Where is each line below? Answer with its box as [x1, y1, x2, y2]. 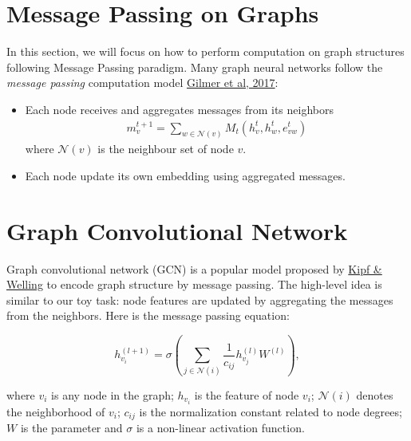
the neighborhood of [6, 403, 105, 419]
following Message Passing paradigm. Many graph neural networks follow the [6, 58, 383, 75]
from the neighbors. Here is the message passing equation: [6, 307, 290, 324]
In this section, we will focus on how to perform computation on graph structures [6, 43, 405, 60]
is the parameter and [20, 419, 123, 436]
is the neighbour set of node [97, 140, 234, 157]
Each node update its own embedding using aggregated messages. [25, 167, 346, 183]
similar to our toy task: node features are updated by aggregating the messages [6, 291, 393, 308]
